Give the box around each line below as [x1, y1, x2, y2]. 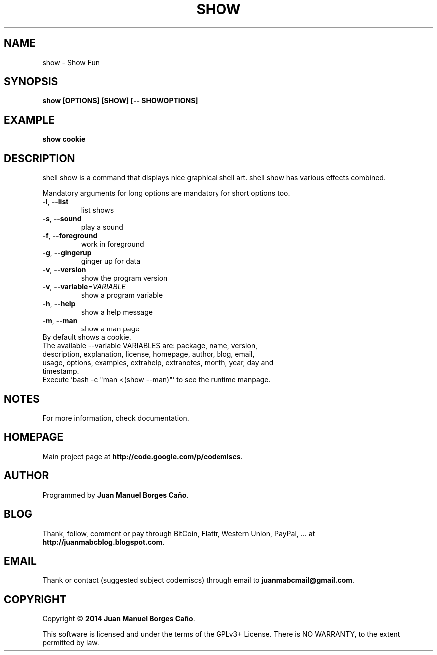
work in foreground [81, 240, 144, 249]
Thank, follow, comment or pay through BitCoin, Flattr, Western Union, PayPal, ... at [42, 529, 315, 538]
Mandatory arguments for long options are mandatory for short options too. [42, 189, 290, 198]
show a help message [81, 308, 153, 317]
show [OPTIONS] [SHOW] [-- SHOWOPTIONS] [42, 96, 198, 105]
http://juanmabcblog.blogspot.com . [42, 537, 165, 546]
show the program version [81, 274, 168, 283]
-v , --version [42, 265, 86, 274]
